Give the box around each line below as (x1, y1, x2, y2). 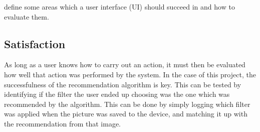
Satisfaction (4, 36, 66, 51)
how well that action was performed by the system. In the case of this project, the (4, 69, 256, 79)
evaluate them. (4, 11, 49, 22)
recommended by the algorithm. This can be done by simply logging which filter (4, 98, 250, 109)
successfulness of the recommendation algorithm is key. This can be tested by (4, 79, 241, 89)
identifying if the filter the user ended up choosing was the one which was (4, 89, 230, 99)
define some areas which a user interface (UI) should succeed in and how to (4, 2, 235, 12)
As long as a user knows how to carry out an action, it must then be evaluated (4, 59, 245, 70)
